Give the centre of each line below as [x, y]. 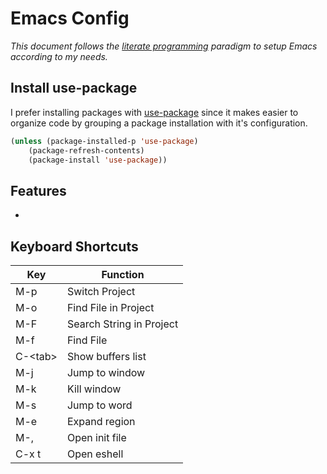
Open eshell [95, 454]
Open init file [96, 437]
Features [38, 190]
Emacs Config [70, 18]
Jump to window [106, 372]
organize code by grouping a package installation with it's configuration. [159, 123]
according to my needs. [59, 56]
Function [123, 274]
